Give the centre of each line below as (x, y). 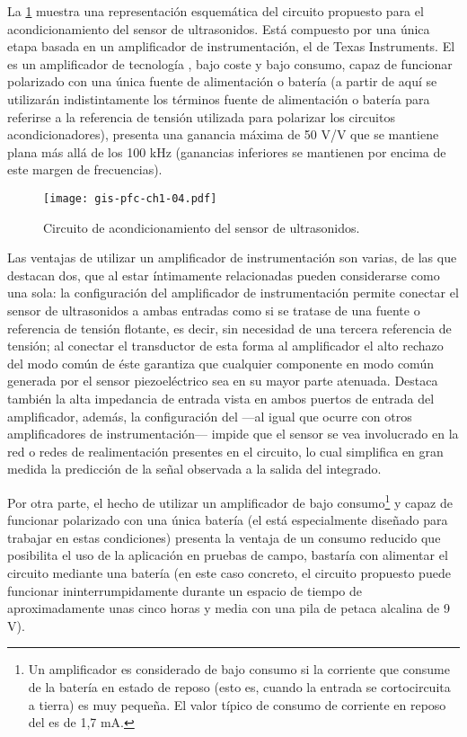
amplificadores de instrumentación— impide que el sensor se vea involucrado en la (233, 434)
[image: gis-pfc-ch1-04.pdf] (130, 198)
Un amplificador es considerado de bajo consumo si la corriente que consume (239, 669)
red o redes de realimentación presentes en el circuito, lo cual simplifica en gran (225, 451)
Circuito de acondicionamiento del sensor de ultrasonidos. (202, 227)
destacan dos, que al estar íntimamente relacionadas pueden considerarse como (224, 275)
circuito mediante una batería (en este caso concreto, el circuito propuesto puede (229, 572)
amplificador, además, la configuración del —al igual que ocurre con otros (210, 416)
